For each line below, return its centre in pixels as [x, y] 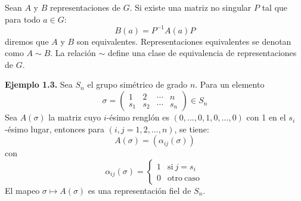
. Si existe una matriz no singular [190, 7]
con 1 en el [266, 117]
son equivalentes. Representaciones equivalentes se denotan [184, 41]
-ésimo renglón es [138, 117]
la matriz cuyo [75, 117]
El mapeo [22, 190]
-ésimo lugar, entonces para [55, 129]
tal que [275, 7]
